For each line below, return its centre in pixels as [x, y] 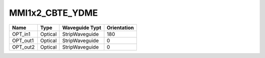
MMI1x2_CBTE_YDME [53, 13]
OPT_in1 [21, 34]
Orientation [120, 28]
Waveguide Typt [82, 28]
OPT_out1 [23, 40]
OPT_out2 [23, 47]
